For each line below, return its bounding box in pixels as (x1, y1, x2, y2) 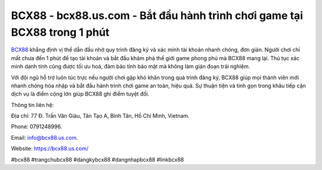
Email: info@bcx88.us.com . (11, 134, 78, 141)
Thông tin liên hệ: (11, 101, 54, 108)
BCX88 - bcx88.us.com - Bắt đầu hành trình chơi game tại (11, 9, 304, 22)
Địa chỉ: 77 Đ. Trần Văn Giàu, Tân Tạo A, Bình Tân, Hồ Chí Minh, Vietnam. (11, 112, 190, 119)
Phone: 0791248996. (11, 123, 63, 130)
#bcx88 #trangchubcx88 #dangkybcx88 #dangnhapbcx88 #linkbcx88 (11, 156, 184, 163)
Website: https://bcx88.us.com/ (11, 145, 89, 152)
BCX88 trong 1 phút (11, 26, 110, 39)
